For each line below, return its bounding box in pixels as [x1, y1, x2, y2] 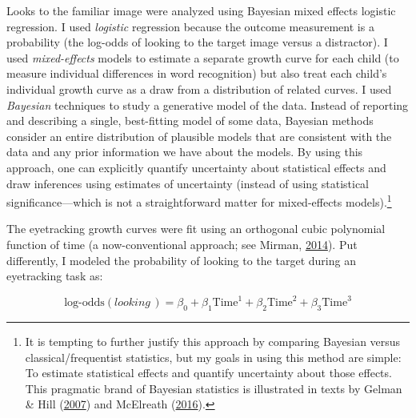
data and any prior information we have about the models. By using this [6, 143, 363, 160]
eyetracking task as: [6, 267, 103, 284]
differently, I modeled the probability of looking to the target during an [6, 251, 356, 268]
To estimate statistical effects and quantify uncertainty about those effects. [25, 364, 392, 381]
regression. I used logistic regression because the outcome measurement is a [6, 18, 374, 34]
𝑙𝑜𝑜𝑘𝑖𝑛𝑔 [114, 297, 150, 309]
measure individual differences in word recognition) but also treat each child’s [6, 65, 387, 82]
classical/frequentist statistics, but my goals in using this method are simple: [25, 348, 402, 365]
